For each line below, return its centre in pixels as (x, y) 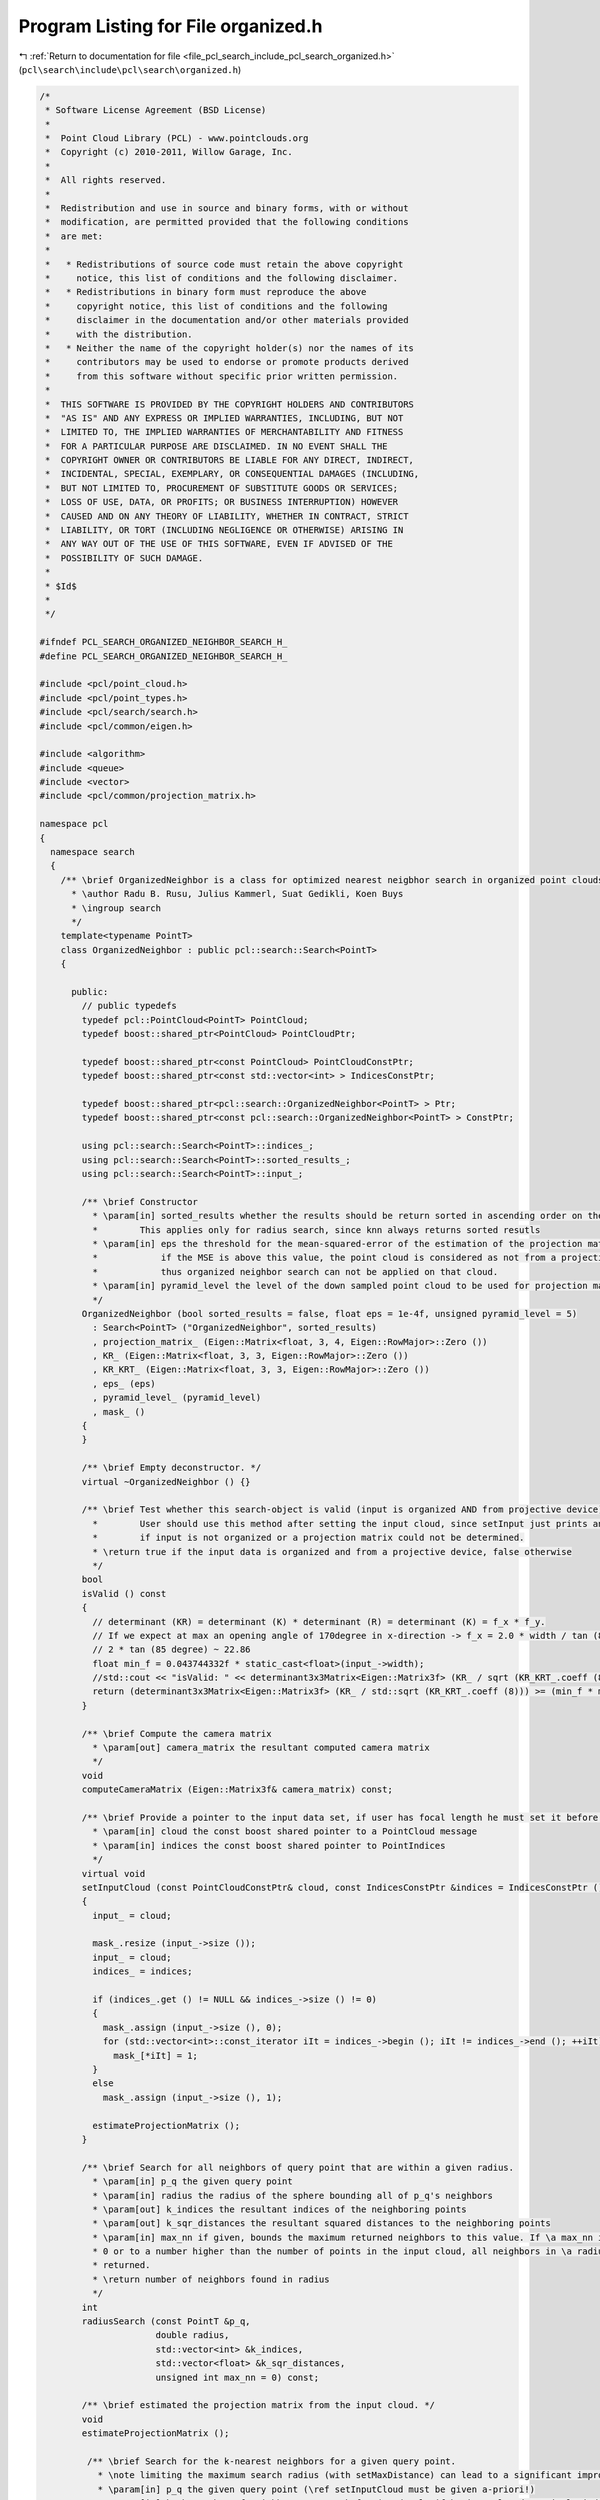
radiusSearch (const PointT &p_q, (166, 2321)
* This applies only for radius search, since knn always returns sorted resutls (316, 1229)
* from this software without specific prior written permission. (222, 376)
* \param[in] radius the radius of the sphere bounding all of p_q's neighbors (292, 2195)
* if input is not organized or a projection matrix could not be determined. (308, 1538)
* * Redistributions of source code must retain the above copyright (224, 264)
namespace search (92, 852)
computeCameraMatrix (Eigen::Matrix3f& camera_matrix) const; (237, 1789)
